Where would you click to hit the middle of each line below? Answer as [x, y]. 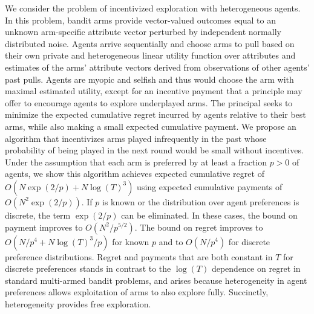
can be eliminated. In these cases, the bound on [209, 215]
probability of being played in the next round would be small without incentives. [154, 150]
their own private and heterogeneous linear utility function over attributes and [150, 55]
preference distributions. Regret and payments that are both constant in [139, 256]
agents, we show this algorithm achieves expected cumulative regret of [135, 174]
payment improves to [44, 227]
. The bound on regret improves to [199, 227]
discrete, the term [38, 215]
